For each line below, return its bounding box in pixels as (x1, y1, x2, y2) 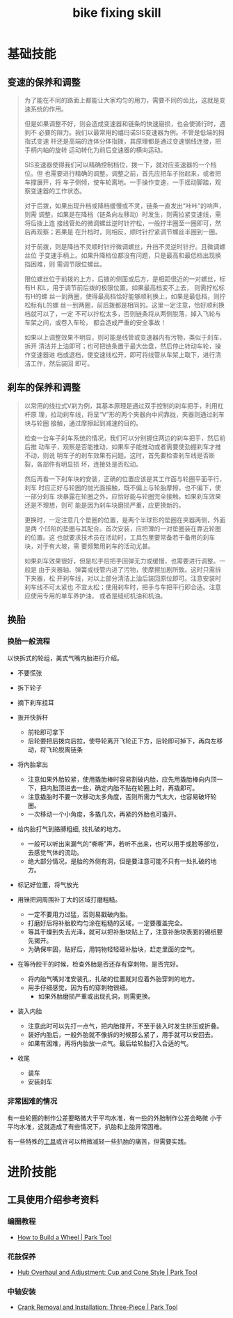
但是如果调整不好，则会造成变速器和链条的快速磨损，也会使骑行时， (24, 120, 220, 128)
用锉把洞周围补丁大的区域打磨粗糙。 (17, 895, 122, 904)
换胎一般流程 (7, 637, 51, 646)
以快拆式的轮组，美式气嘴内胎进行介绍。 (7, 653, 123, 662)
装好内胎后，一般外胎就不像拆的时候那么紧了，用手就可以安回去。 (27, 1030, 217, 1038)
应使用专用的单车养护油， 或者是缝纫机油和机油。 (24, 591, 167, 600)
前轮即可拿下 (27, 727, 65, 736)
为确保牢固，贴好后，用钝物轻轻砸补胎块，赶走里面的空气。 (27, 945, 199, 953)
